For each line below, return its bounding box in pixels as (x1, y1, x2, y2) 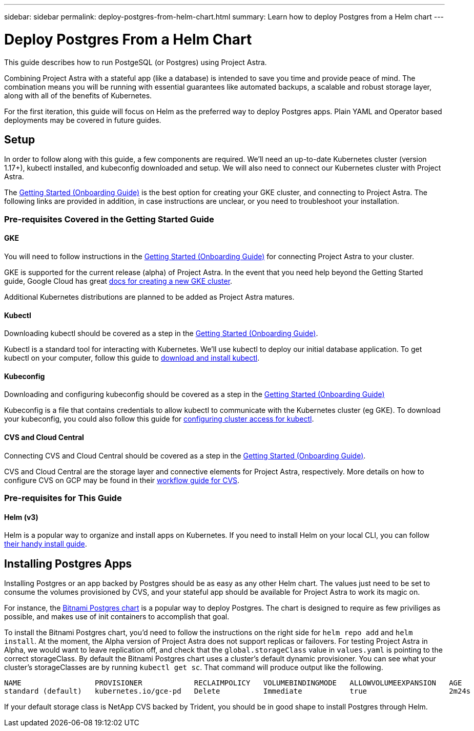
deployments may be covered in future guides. (4, 115, 161, 124)
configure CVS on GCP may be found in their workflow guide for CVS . (4, 475, 240, 485)
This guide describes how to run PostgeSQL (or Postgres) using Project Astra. (4, 57, 267, 67)
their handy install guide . (4, 539, 87, 549)
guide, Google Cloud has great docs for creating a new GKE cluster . (4, 276, 233, 285)
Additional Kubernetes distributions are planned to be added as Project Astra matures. (4, 292, 295, 301)
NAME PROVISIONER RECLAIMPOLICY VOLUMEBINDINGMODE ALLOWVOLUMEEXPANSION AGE (4, 679, 462, 687)
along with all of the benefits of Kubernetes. (4, 91, 152, 100)
